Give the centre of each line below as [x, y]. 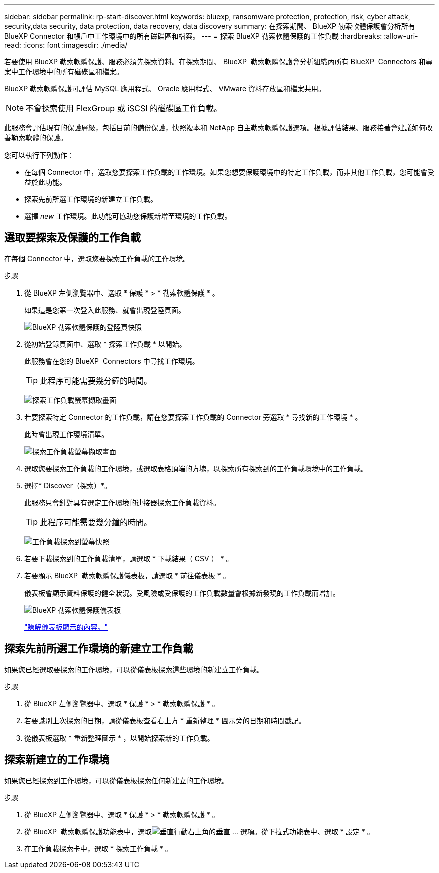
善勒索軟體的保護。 [36, 138]
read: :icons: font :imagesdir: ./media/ [66, 45]
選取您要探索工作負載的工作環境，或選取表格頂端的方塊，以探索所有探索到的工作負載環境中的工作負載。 [196, 468]
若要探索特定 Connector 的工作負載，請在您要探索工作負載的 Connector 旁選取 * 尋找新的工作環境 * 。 [193, 417]
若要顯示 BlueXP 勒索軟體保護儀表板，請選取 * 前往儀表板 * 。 [127, 575]
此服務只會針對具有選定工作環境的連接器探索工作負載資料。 [122, 502]
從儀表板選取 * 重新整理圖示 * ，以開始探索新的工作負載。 [119, 738]
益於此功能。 [45, 182]
